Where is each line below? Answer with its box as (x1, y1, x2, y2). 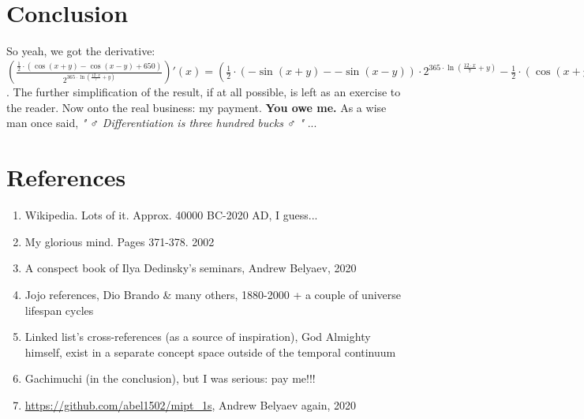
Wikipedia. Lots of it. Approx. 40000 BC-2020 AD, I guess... (24, 207, 318, 223)
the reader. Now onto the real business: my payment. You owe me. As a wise (6, 99, 387, 115)
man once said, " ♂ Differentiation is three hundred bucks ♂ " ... (6, 114, 317, 131)
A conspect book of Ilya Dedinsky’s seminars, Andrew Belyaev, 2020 (24, 260, 357, 276)
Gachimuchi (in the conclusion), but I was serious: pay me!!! (24, 370, 316, 387)
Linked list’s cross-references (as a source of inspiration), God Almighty (24, 328, 371, 345)
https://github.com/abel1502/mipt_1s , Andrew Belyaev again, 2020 (24, 396, 357, 413)
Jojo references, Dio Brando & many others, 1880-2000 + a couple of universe (24, 286, 402, 302)
